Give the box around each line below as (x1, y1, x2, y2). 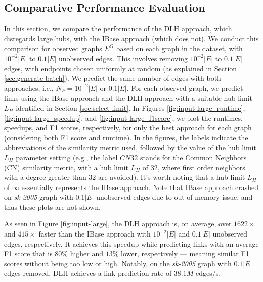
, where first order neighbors (157, 162, 245, 172)
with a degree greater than (4, 172, 86, 182)
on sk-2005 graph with (4, 192, 73, 202)
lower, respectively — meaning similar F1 (121, 248, 249, 259)
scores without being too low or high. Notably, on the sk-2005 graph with (4, 258, 232, 268)
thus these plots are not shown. (4, 201, 101, 212)
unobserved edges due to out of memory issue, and (96, 192, 253, 202)
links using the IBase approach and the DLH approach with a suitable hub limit (4, 92, 252, 103)
